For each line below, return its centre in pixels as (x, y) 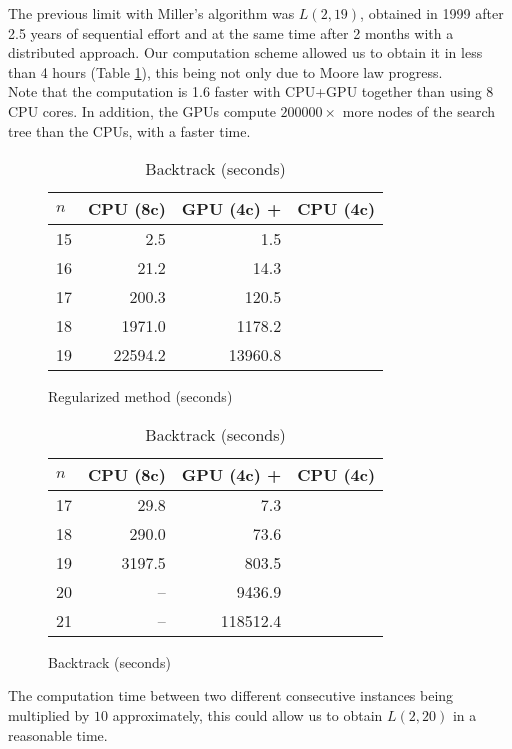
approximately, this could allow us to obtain (247, 714)
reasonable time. (58, 734)
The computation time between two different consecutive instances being (231, 695)
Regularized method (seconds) (140, 396)
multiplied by (49, 714)
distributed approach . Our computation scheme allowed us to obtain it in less (245, 52)
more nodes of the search (419, 110)
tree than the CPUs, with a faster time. (129, 130)
